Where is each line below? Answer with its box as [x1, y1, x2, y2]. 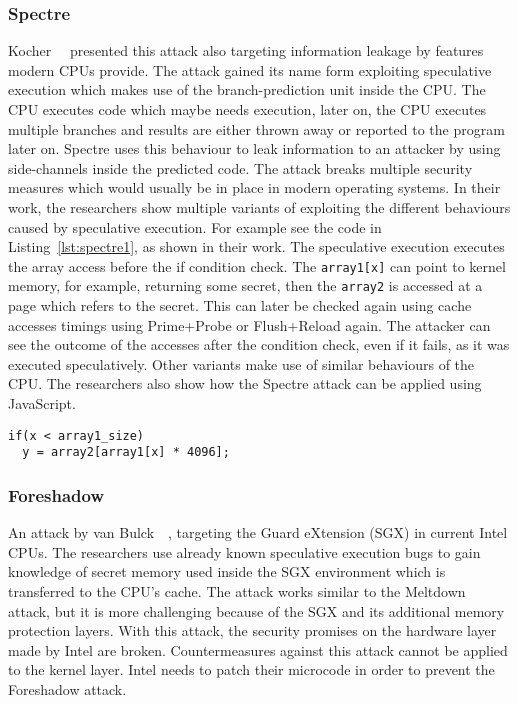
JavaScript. [8, 393, 76, 414]
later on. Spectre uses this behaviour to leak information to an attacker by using [8, 138, 501, 159]
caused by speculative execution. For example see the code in [8, 216, 382, 237]
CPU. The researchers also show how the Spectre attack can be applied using [8, 373, 482, 394]
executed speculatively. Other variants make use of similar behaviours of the [8, 353, 475, 374]
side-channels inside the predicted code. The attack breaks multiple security [8, 157, 473, 178]
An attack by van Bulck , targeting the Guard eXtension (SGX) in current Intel [8, 522, 508, 543]
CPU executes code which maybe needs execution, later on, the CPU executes [8, 99, 487, 119]
